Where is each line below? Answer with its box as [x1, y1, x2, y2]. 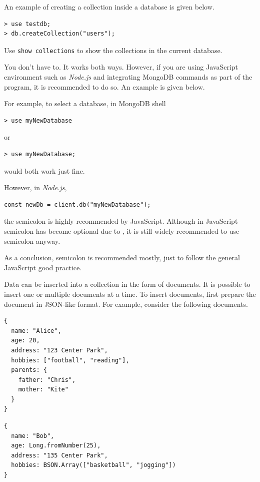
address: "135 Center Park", [11, 451, 108, 459]
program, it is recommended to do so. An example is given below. [4, 81, 205, 92]
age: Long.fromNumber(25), [11, 442, 101, 449]
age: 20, [11, 337, 40, 344]
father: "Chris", [18, 376, 76, 383]
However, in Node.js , [4, 182, 67, 193]
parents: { [11, 366, 47, 374]
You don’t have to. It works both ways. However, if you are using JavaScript [4, 62, 238, 72]
